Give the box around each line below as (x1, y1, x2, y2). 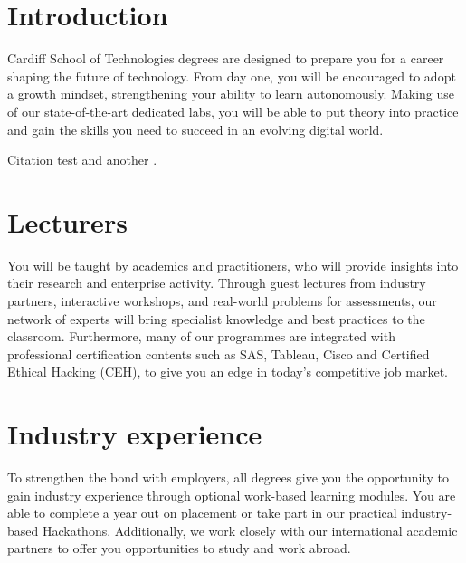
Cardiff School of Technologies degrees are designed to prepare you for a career (7, 49, 444, 68)
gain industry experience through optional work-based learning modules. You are (7, 485, 456, 504)
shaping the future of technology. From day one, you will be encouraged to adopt (7, 66, 456, 85)
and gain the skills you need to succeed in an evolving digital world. (7, 119, 384, 138)
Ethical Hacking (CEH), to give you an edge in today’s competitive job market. (7, 362, 449, 381)
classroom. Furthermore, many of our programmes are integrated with (7, 327, 395, 346)
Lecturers (7, 203, 128, 240)
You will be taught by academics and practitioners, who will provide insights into (7, 255, 459, 274)
